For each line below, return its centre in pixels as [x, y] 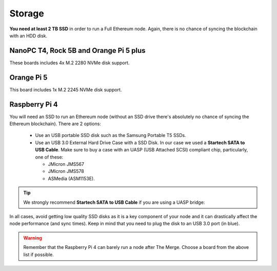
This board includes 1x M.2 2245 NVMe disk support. [66, 89]
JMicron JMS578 [66, 171]
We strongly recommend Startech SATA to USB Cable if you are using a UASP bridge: [114, 202]
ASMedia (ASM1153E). [71, 178]
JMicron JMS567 [66, 164]
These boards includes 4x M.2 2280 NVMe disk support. [70, 63]
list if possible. [38, 255]
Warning [33, 238]
